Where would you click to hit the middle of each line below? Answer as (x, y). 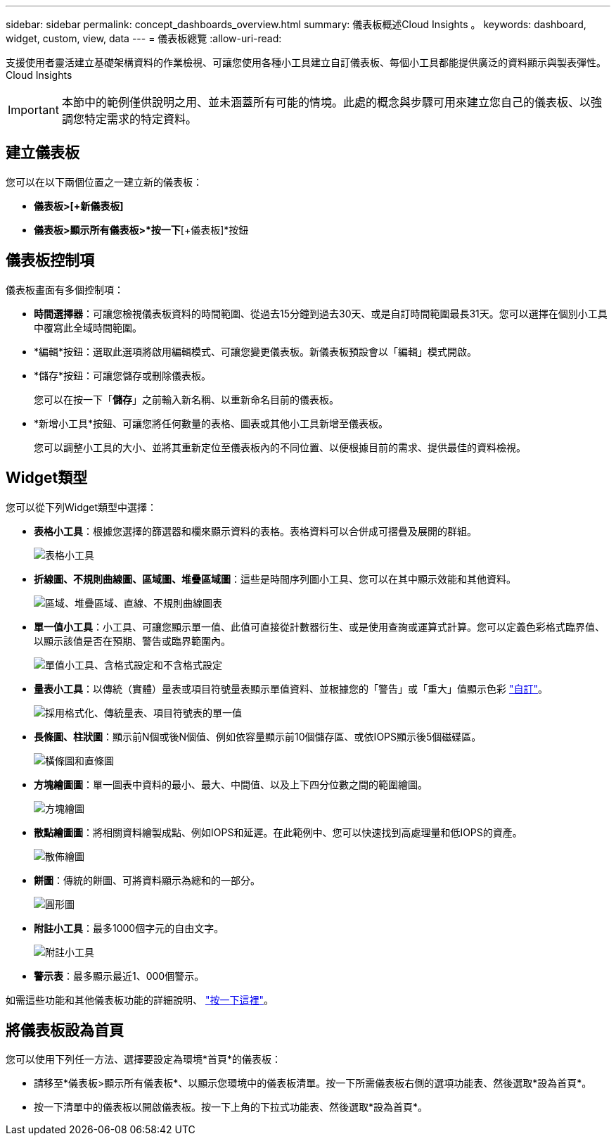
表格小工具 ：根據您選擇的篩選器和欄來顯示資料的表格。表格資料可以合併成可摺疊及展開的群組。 (255, 531)
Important (33, 110)
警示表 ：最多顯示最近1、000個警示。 (119, 976)
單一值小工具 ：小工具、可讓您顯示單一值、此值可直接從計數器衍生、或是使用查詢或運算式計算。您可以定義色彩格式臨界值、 (319, 626)
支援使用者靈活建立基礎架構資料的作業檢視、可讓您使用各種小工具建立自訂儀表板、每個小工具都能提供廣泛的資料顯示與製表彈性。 (306, 62)
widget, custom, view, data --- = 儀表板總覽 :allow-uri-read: (144, 38)
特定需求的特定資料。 (140, 119)
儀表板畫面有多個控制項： (65, 289)
